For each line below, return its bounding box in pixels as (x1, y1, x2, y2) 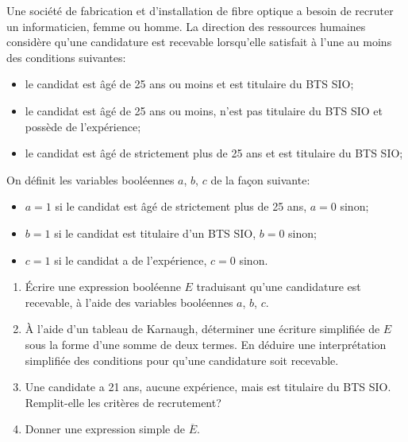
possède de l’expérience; (25, 118, 141, 134)
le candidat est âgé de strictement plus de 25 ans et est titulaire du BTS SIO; (25, 145, 403, 161)
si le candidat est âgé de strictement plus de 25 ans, (55, 198, 307, 215)
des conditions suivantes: (6, 48, 126, 65)
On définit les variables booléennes (6, 171, 175, 188)
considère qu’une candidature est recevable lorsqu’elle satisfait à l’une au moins (6, 33, 392, 50)
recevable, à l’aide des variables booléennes (25, 293, 233, 310)
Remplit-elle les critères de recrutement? (25, 394, 221, 410)
